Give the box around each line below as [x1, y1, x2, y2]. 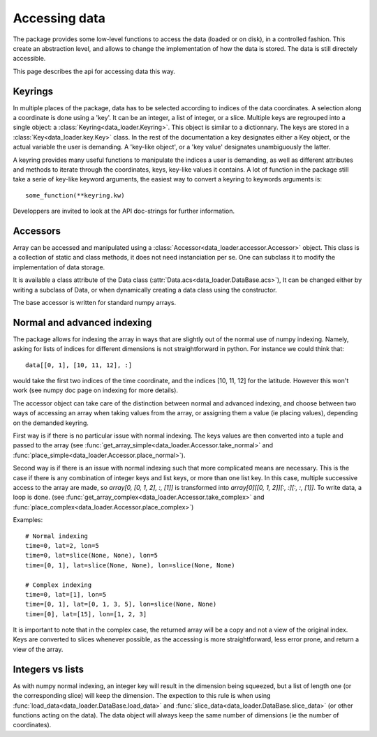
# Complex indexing [25, 581, 92, 589]
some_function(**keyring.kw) [25, 191, 125, 199]
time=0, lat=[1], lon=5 [25, 590, 107, 598]
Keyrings [13, 85, 54, 97]
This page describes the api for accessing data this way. [13, 67, 176, 75]
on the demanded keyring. [13, 419, 89, 427]
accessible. [13, 54, 46, 63]
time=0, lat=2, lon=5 [25, 542, 99, 549]
